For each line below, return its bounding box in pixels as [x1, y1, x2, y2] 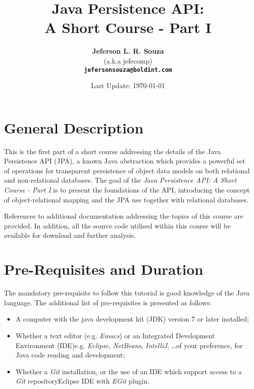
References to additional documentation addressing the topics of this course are [4, 211, 244, 221]
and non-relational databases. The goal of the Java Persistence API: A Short [4, 175, 237, 185]
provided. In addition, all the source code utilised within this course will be [4, 220, 231, 230]
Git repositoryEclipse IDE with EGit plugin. [15, 376, 150, 386]
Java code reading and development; [15, 350, 125, 360]
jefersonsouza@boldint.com [84, 66, 172, 73]
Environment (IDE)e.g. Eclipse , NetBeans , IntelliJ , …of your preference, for [15, 340, 243, 350]
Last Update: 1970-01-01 [91, 80, 165, 91]
